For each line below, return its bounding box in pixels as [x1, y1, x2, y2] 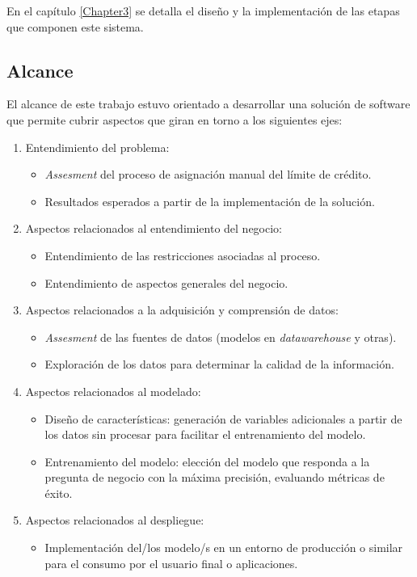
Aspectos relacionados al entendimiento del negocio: [25, 220, 282, 237]
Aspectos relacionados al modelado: [25, 382, 201, 399]
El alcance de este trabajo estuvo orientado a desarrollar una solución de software [6, 95, 411, 112]
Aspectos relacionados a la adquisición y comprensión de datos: [25, 301, 339, 318]
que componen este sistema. [6, 18, 144, 35]
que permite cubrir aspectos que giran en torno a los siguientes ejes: [6, 111, 343, 128]
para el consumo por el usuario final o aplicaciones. [44, 554, 298, 571]
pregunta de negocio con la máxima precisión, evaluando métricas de [44, 469, 385, 486]
